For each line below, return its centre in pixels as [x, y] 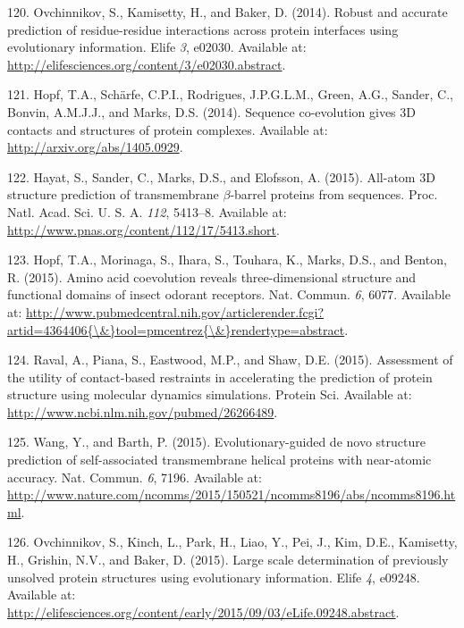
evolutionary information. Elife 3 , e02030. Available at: [157, 47]
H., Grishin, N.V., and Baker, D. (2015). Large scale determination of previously [228, 560]
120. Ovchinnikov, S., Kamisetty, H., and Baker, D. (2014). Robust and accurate [228, 12]
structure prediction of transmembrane [113, 194]
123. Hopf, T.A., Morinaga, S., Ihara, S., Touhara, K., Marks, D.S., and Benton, [227, 260]
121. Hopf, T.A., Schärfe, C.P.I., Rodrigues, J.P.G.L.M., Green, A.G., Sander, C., [230, 94]
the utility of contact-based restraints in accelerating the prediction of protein [220, 377]
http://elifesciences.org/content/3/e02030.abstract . [147, 64]
